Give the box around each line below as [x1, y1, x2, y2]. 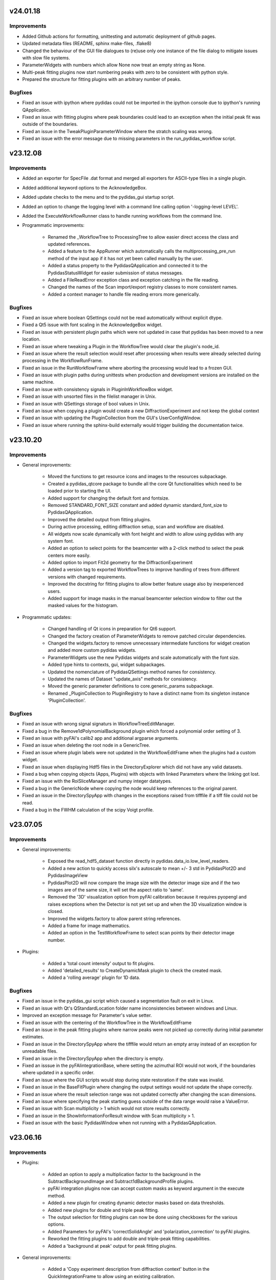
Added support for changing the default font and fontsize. [48, 495, 170, 501]
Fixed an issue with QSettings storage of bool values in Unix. [22, 400, 150, 407]
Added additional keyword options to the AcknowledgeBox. [22, 184, 147, 190]
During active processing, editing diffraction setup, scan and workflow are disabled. [48, 524, 225, 530]
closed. [48, 908, 63, 914]
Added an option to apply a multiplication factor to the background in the [48, 1171, 201, 1177]
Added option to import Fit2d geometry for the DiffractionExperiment [48, 560, 193, 566]
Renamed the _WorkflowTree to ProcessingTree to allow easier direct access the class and [48, 233, 239, 240]
